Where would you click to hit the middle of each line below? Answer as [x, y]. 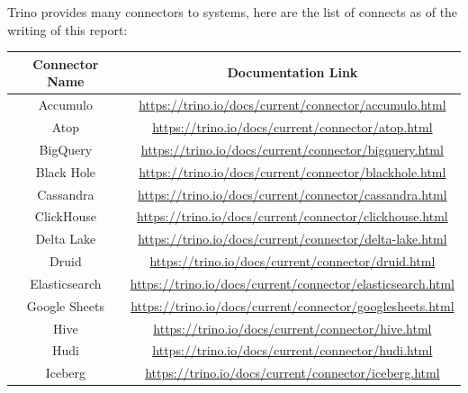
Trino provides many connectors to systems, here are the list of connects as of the [233, 12]
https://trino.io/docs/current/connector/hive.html [292, 328]
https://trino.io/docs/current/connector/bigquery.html [292, 149]
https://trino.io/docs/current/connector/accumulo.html [292, 105]
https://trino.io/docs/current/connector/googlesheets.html [292, 305]
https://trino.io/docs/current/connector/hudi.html [292, 350]
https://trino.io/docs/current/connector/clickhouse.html [292, 216]
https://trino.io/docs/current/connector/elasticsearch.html [292, 283]
